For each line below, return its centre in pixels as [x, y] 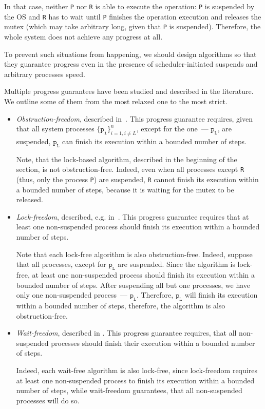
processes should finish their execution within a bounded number [153, 343]
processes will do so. [48, 400]
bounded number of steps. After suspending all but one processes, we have [133, 285]
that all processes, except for [61, 264]
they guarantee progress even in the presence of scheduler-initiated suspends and [131, 64]
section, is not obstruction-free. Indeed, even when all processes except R [130, 169]
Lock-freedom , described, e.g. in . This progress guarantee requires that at [132, 216]
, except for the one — [172, 129]
